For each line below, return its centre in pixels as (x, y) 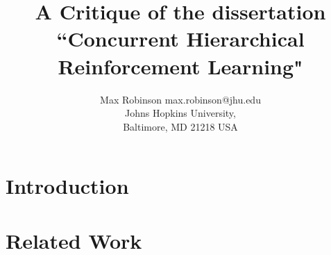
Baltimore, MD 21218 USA (180, 126)
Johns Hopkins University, (180, 113)
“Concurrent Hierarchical (180, 39)
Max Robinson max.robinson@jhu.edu (180, 99)
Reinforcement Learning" (180, 66)
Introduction (67, 186)
